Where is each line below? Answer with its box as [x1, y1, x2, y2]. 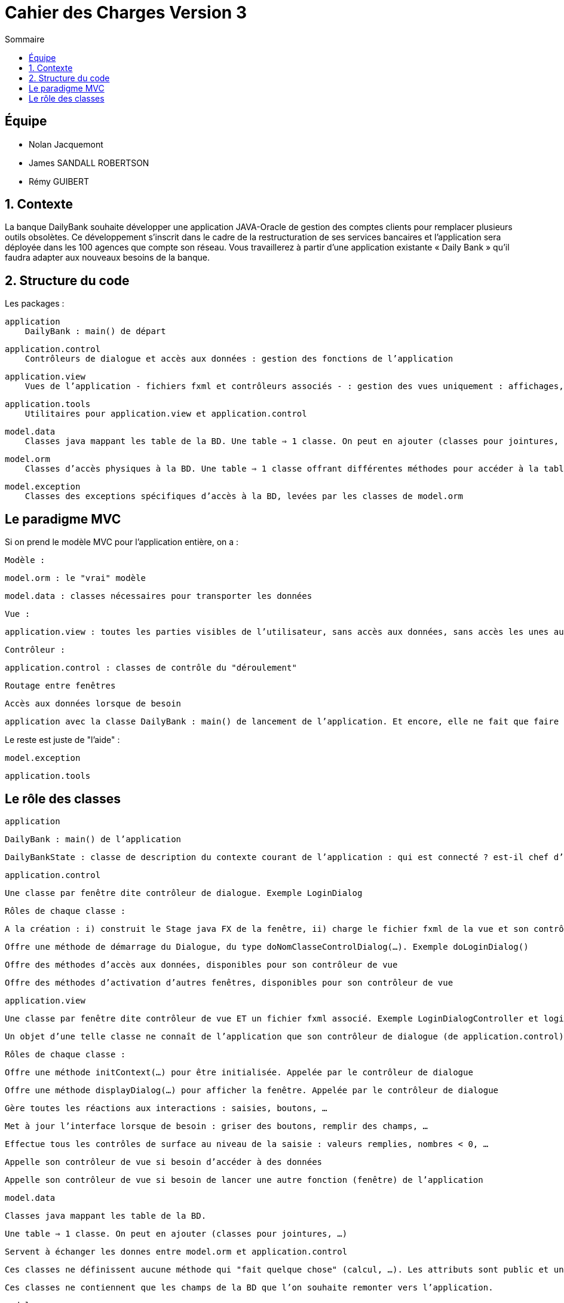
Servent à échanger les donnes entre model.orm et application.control [5, 1246, 348, 1256]
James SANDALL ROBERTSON [29, 157, 149, 168]
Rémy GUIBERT [29, 176, 90, 186]
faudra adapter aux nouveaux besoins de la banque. [5, 252, 210, 263]
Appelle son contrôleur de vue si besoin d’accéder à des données [5, 1157, 323, 1167]
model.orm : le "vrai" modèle [5, 573, 146, 583]
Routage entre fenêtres [5, 681, 116, 691]
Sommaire [5, 33, 45, 44]
